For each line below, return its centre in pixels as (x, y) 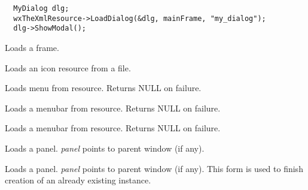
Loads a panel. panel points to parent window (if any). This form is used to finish (154, 168)
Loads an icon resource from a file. (68, 67)
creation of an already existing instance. (78, 180)
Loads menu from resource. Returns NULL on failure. (103, 88)
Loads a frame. (32, 47)
